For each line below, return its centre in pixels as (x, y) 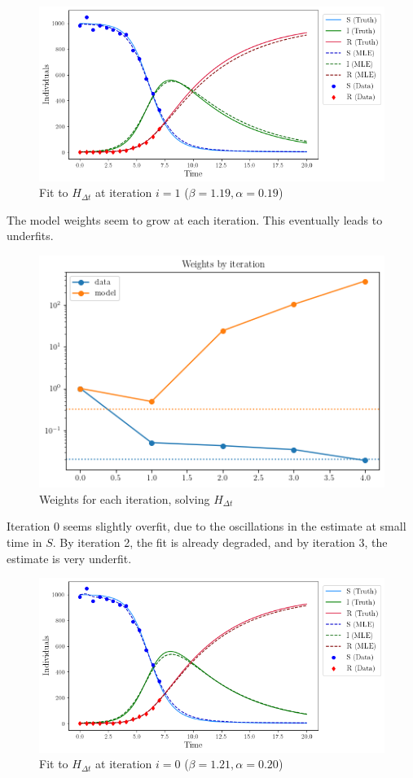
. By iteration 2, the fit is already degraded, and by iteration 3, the (220, 542)
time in (24, 542)
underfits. (30, 236)
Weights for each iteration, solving (125, 498)
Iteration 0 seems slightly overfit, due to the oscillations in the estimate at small (206, 526)
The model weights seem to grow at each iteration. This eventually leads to (195, 219)
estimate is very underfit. (69, 558)
